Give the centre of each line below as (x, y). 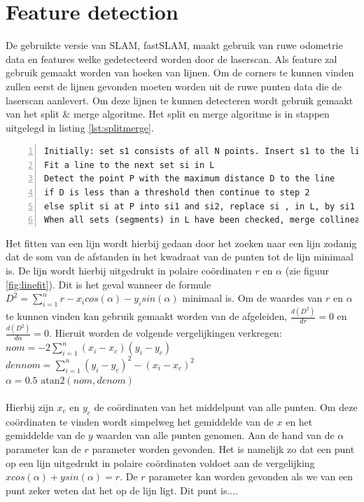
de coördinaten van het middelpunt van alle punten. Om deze (226, 406)
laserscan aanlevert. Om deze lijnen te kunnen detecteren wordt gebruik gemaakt (180, 100)
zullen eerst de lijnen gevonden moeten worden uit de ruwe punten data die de (174, 86)
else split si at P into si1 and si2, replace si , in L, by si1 (199, 206)
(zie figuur (307, 271)
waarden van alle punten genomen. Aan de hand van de (215, 435)
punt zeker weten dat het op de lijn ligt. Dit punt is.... (122, 490)
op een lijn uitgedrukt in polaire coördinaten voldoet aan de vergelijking (160, 462)
